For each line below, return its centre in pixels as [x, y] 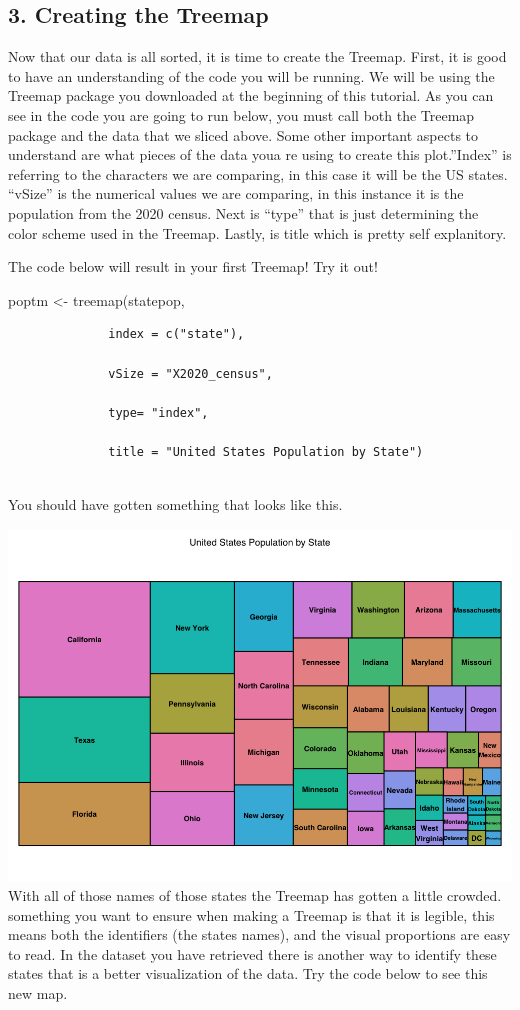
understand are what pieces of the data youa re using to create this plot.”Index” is [260, 154]
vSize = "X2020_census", [190, 373]
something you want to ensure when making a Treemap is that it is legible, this [251, 914]
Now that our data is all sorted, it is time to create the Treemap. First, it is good [257, 56]
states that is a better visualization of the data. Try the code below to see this [248, 973]
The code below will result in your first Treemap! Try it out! [193, 266]
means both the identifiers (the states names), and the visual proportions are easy [259, 934]
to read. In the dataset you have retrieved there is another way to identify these [252, 953]
